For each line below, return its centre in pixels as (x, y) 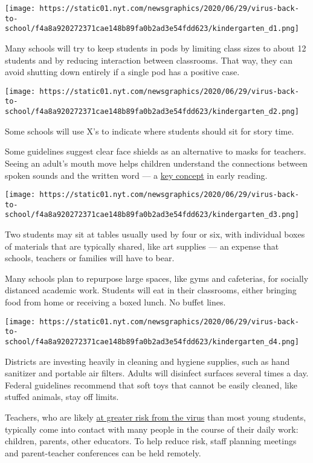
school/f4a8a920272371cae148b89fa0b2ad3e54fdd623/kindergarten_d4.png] (152, 341)
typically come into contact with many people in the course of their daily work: (152, 429)
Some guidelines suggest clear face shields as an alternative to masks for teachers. (156, 151)
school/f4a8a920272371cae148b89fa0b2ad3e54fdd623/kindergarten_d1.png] (152, 29)
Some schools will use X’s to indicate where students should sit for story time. (150, 131)
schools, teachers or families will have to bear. (90, 258)
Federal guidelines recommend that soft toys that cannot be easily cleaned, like (151, 385)
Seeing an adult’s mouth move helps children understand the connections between (156, 163)
